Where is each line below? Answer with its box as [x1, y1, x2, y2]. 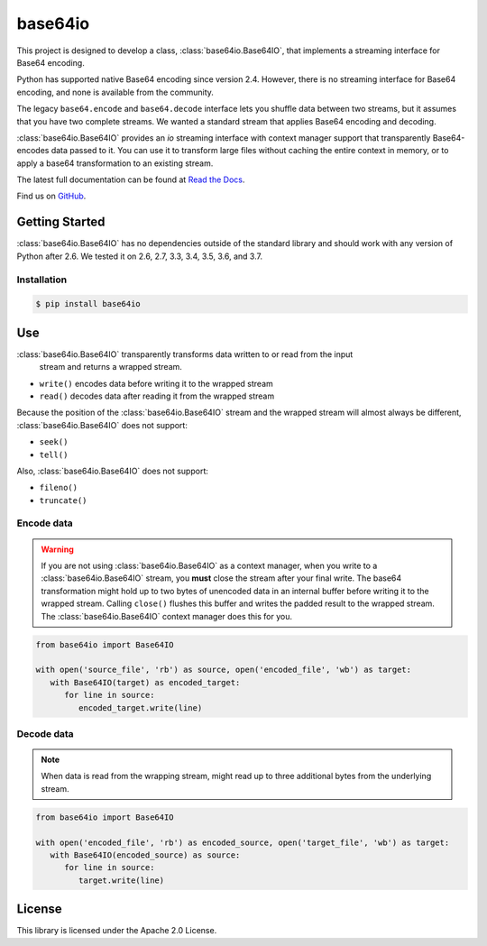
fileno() [39, 482, 78, 493]
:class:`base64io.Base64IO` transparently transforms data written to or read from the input [16, 348, 354, 360]
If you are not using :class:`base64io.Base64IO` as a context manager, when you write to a [41, 560, 378, 572]
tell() [39, 449, 69, 460]
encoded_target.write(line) [78, 703, 203, 712]
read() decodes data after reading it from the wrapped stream [39, 390, 275, 401]
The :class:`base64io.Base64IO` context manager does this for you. [41, 611, 293, 621]
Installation [16, 273, 68, 286]
